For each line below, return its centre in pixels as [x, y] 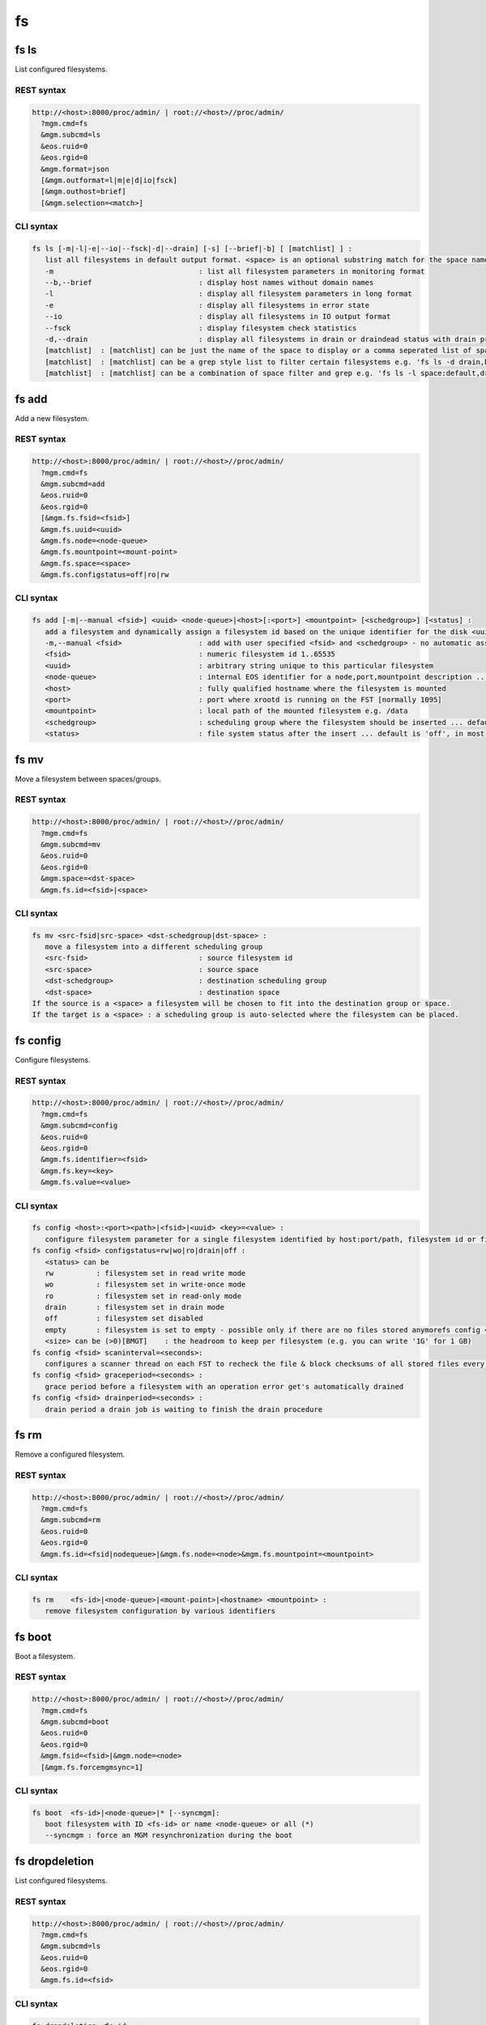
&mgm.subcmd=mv [71, 844]
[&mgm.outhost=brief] [84, 192]
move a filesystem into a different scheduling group [154, 947]
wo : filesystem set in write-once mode [145, 1285]
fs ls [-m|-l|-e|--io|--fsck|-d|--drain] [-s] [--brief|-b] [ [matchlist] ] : [192, 248]
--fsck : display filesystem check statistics [201, 328]
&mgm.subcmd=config [79, 1125]
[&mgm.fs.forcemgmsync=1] [92, 1767]
